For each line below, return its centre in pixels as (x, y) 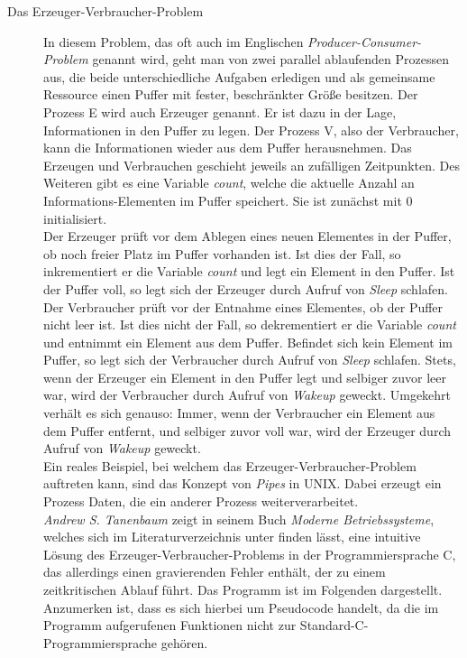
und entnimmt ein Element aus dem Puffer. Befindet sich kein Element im (248, 342)
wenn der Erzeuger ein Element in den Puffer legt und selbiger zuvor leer (245, 377)
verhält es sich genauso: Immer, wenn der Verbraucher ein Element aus (239, 413)
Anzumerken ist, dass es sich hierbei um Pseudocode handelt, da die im (241, 607)
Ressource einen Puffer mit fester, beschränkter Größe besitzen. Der (231, 94)
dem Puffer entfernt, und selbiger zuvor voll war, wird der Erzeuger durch (247, 430)
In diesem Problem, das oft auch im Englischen (174, 41)
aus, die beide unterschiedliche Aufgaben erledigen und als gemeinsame (239, 76)
